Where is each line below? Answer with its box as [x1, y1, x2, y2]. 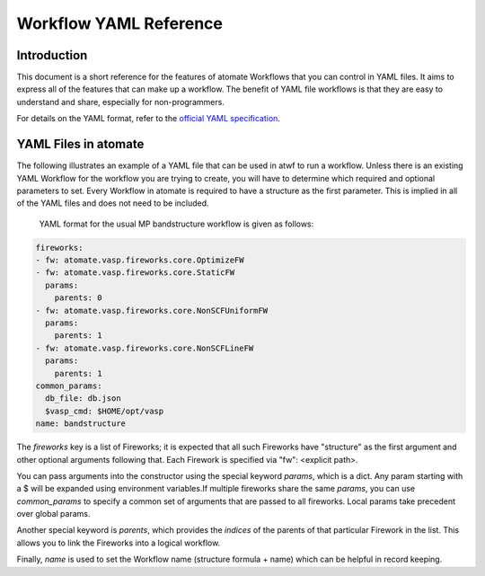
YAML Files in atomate [16, 137, 145, 152]
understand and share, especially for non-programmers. [16, 96, 225, 107]
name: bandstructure [35, 419, 126, 429]
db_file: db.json [45, 394, 121, 403]
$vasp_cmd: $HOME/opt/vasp [45, 405, 164, 416]
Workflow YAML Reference [16, 13, 224, 33]
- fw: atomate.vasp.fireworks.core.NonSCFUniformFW [35, 306, 269, 315]
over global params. [16, 509, 91, 519]
